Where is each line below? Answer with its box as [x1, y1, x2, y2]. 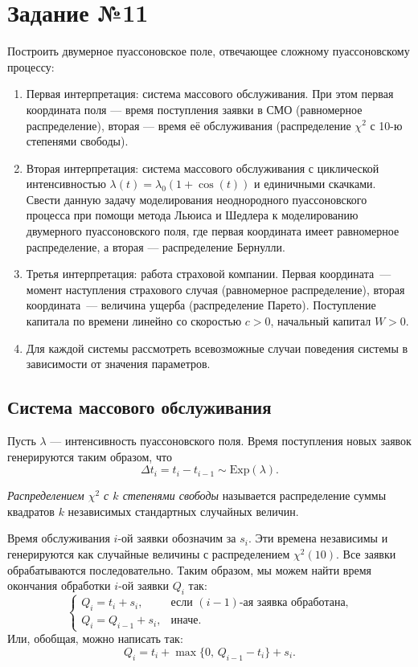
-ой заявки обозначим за [117, 530, 236, 546]
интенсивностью [26, 175, 106, 192]
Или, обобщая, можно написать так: [7, 630, 183, 647]
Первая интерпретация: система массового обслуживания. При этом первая [26, 85, 394, 102]
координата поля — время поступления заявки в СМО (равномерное [26, 100, 363, 117]
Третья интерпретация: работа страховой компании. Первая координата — [26, 265, 391, 282]
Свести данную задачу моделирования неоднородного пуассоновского [26, 190, 367, 207]
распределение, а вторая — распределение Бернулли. [26, 238, 285, 255]
